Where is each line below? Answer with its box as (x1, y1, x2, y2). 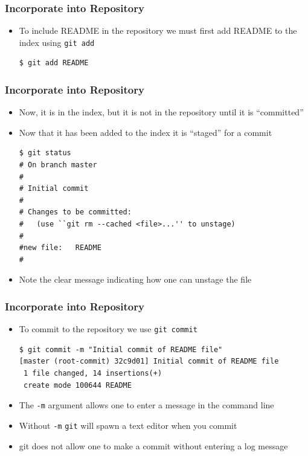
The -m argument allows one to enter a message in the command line (19, 399, 274, 411)
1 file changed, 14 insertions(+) (23, 369, 162, 378)
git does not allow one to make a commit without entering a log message (19, 439, 288, 452)
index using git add (19, 36, 95, 48)
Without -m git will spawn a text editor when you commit (19, 419, 237, 431)
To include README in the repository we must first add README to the (19, 24, 297, 37)
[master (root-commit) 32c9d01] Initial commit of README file (19, 357, 279, 366)
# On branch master (19, 161, 97, 170)
